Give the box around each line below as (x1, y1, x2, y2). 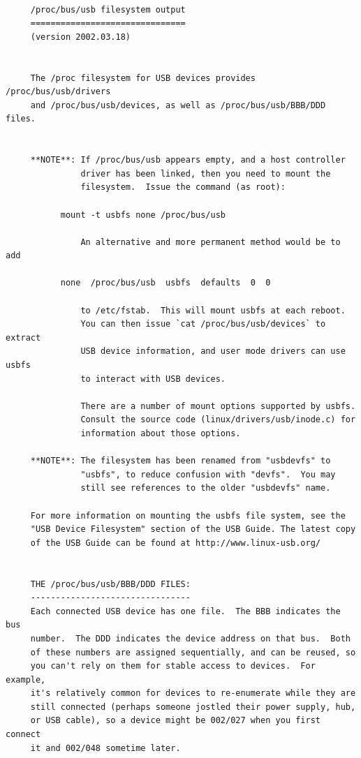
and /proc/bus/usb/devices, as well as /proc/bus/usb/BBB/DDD (30, 100, 326, 110)
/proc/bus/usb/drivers (6, 87, 111, 97)
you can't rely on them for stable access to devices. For (30, 661, 316, 671)
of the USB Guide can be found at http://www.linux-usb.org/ (30, 537, 321, 548)
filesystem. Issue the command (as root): (80, 182, 286, 193)
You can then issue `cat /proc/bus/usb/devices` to (80, 319, 326, 329)
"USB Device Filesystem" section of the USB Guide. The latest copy (30, 524, 356, 535)
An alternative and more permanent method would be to (80, 237, 341, 247)
